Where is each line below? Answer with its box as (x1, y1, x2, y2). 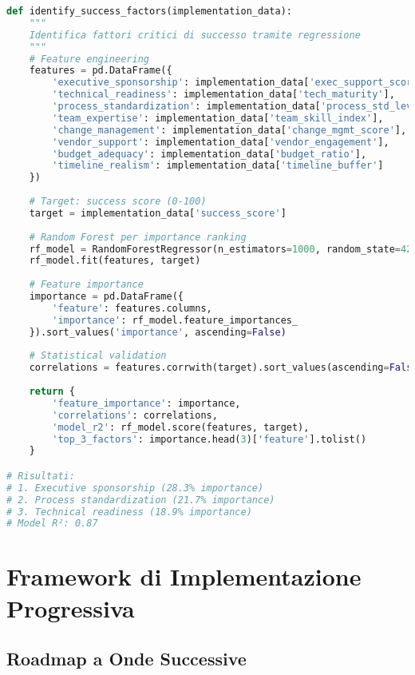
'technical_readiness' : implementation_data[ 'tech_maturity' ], (52, 89, 395, 101)
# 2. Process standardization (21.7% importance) (6, 494, 275, 506)
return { (29, 386, 75, 397)
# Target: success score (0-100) (29, 196, 207, 207)
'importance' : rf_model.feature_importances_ (52, 314, 298, 326)
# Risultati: (6, 470, 75, 482)
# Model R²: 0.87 (6, 518, 98, 530)
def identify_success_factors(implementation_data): (6, 6, 292, 17)
